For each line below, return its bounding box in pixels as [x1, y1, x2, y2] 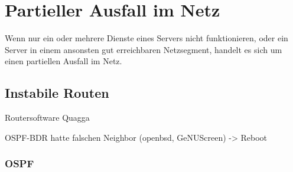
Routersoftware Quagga [5, 111, 90, 124]
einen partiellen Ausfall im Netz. [5, 55, 122, 67]
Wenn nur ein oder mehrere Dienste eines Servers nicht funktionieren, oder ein [5, 32, 288, 44]
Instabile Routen [5, 84, 109, 102]
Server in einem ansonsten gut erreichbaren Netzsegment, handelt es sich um [5, 43, 282, 55]
